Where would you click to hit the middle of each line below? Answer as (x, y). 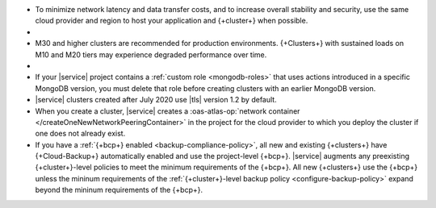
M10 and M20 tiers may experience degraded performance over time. (151, 54)
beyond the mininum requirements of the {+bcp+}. (119, 190)
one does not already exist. (80, 134)
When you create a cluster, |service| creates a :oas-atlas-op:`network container (168, 111)
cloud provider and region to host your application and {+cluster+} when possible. (172, 21)
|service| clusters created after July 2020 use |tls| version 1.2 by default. (156, 100)
